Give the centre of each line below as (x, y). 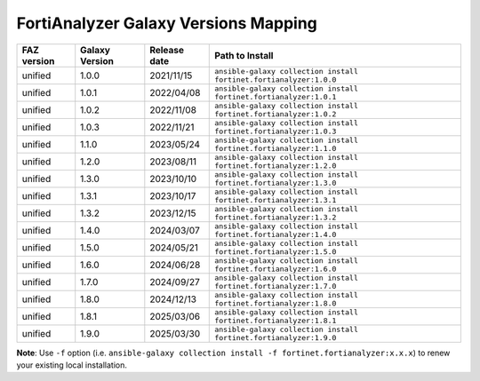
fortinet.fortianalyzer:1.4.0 (276, 234)
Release (167, 50)
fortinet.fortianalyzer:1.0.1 (276, 96)
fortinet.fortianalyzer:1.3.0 (276, 183)
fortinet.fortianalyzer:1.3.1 (276, 200)
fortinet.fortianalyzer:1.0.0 (276, 79)
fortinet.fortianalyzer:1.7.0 (276, 286)
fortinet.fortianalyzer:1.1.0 (276, 148)
